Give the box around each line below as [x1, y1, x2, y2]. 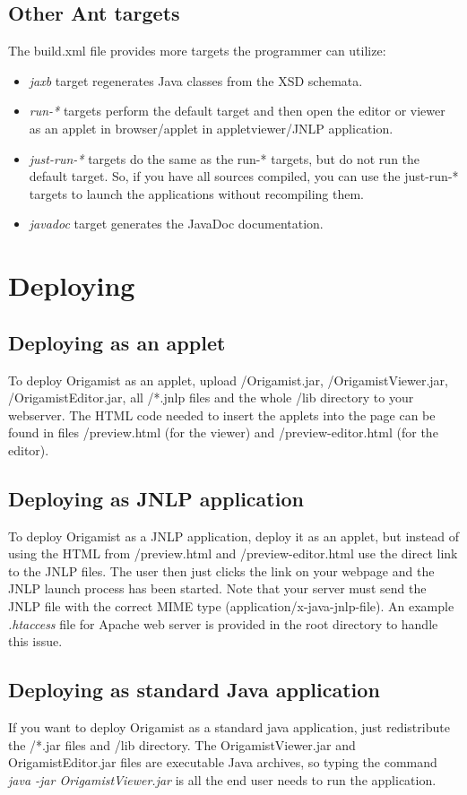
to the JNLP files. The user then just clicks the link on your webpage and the [8, 561, 435, 580]
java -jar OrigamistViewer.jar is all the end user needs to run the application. [8, 770, 437, 789]
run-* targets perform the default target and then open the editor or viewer [29, 101, 445, 120]
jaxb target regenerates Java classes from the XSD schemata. [29, 71, 363, 90]
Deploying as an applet [8, 328, 226, 356]
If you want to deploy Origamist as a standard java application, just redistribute [8, 718, 450, 737]
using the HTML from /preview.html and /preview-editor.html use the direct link [8, 544, 458, 563]
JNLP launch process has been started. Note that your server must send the [8, 579, 427, 598]
